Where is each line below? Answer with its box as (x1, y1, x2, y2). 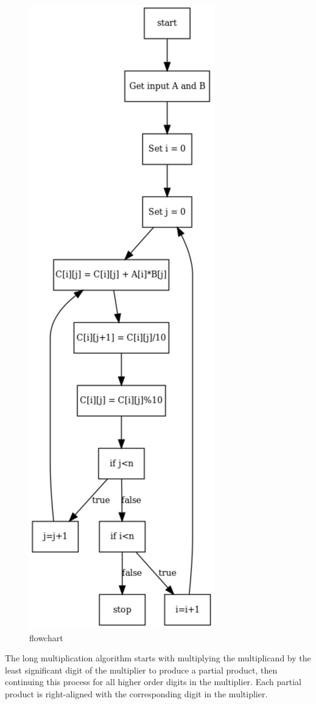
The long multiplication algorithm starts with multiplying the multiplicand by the (5, 652, 311, 664)
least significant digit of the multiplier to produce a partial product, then (5, 663, 278, 676)
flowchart (29, 631, 63, 644)
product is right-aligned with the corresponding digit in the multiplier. (5, 687, 268, 700)
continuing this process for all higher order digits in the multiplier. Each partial (5, 675, 301, 688)
